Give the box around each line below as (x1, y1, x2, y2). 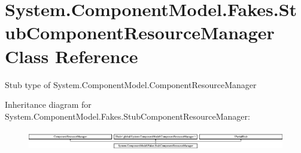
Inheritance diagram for (5, 98, 92, 111)
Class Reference (5, 43, 138, 68)
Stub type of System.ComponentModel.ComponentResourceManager (5, 78, 257, 90)
